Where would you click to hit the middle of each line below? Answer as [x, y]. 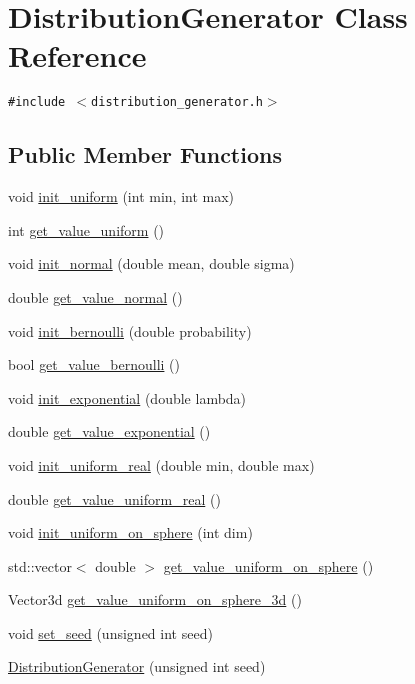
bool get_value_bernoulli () [94, 364]
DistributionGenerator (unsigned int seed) [137, 666]
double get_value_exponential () [109, 431]
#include [37, 102]
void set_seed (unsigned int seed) [110, 632]
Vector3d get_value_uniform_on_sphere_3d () [155, 599]
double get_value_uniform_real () [114, 498]
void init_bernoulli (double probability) [130, 330]
